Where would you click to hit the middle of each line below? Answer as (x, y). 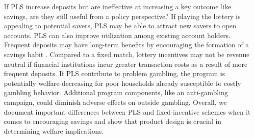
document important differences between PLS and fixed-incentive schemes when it (127, 111)
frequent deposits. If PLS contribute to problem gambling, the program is (114, 73)
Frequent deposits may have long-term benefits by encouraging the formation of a (127, 45)
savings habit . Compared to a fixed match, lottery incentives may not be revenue (127, 54)
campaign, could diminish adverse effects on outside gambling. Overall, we (115, 102)
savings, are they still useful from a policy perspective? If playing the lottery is (122, 16)
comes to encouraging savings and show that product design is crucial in (113, 121)
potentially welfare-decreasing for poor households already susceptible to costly (123, 83)
